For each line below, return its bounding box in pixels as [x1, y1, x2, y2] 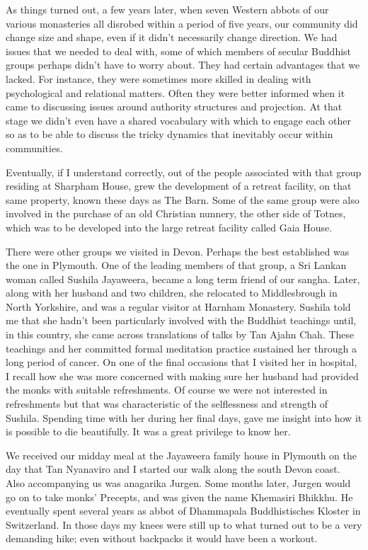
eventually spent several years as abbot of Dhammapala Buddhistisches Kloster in [6, 503, 361, 518]
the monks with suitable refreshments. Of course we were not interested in [6, 382, 328, 397]
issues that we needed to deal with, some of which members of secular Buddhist [6, 43, 352, 58]
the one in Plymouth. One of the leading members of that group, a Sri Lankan [6, 258, 347, 273]
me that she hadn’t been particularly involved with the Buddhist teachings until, [6, 313, 357, 328]
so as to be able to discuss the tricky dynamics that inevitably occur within [6, 127, 333, 142]
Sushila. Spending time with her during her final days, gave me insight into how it [6, 410, 362, 425]
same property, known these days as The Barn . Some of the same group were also [6, 192, 360, 207]
